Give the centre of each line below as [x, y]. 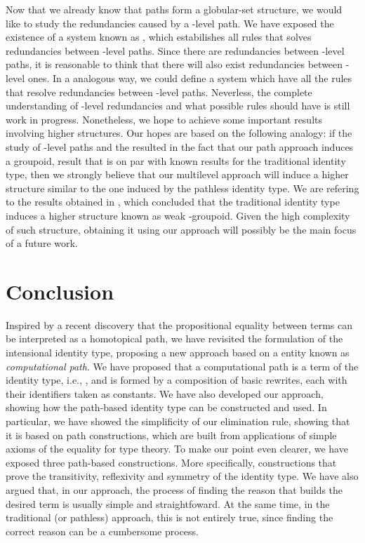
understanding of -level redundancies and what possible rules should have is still [178, 106]
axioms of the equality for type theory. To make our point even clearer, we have [177, 449]
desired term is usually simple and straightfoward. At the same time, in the [168, 503]
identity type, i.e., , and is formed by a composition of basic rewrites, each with [177, 380]
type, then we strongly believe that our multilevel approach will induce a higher [177, 174]
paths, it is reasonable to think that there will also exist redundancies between [174, 64]
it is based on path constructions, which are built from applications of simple [171, 435]
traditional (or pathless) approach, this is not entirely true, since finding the [170, 517]
